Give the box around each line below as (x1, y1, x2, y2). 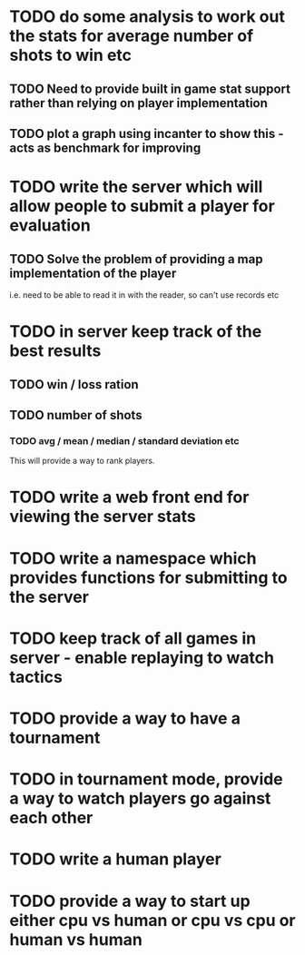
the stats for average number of (9, 25, 254, 46)
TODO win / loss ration (9, 377, 139, 392)
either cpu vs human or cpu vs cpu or (9, 910, 297, 930)
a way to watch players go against (9, 788, 271, 809)
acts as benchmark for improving (9, 140, 202, 155)
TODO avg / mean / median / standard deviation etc (9, 434, 240, 447)
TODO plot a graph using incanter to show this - (9, 125, 284, 142)
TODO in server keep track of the (9, 321, 262, 342)
